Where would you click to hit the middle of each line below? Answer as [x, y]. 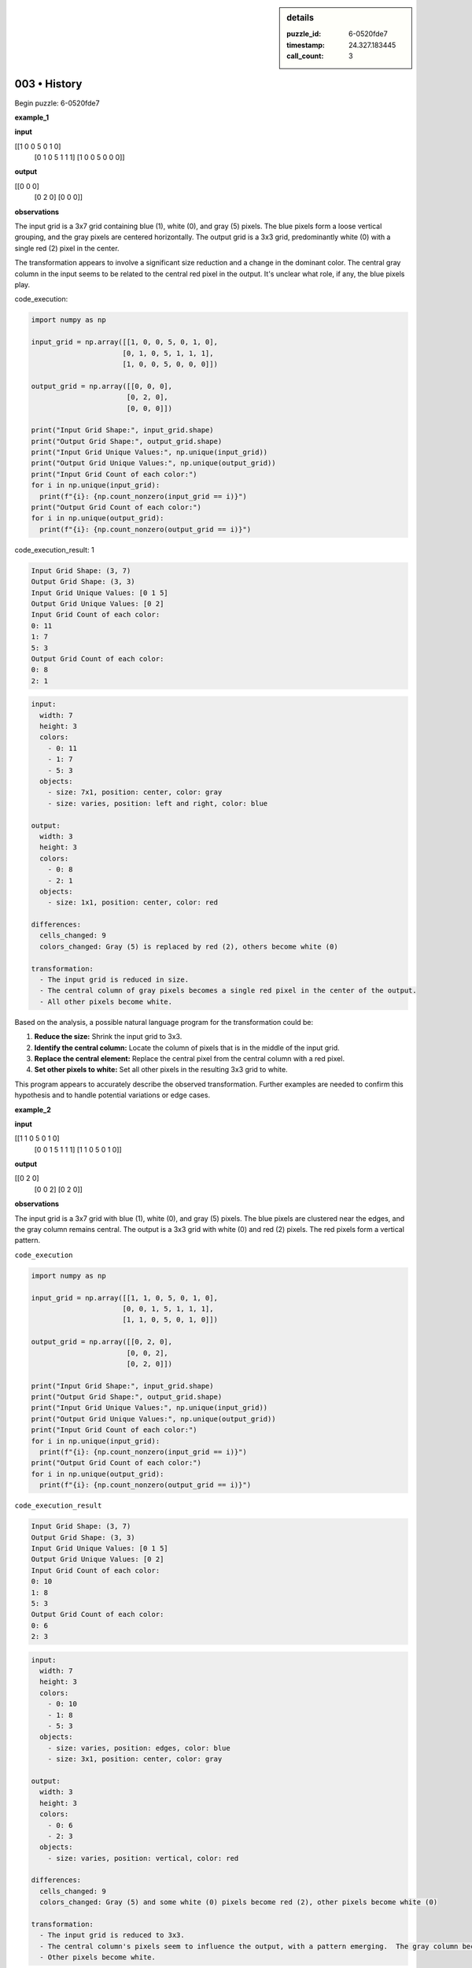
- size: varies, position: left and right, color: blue [158, 803]
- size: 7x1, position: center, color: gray [135, 792]
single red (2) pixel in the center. [67, 248]
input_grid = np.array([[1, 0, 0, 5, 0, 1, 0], [124, 342]
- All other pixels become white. [106, 1001]
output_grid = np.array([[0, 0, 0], [102, 386]
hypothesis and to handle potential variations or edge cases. [112, 1095]
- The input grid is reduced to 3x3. [112, 1935]
